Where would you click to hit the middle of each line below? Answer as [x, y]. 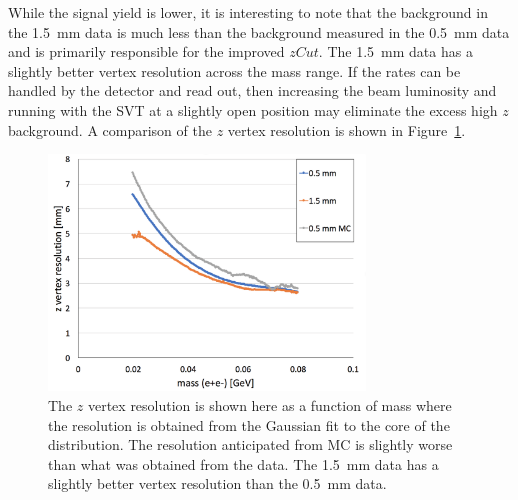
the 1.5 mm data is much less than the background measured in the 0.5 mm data [259, 31]
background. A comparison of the [110, 129]
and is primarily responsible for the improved [146, 51]
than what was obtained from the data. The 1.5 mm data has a [243, 463]
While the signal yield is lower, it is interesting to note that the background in [248, 12]
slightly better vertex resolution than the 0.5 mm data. [217, 483]
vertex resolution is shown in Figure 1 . [346, 129]
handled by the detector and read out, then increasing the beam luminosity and [252, 90]
